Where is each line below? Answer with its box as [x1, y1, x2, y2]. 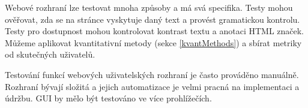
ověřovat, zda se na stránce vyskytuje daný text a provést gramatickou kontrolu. [5, 13, 300, 25]
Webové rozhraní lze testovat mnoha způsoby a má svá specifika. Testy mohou [5, 1, 293, 13]
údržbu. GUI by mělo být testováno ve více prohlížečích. [5, 92, 212, 104]
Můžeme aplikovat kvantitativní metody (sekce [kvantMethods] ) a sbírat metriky [5, 36, 302, 49]
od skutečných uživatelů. [5, 48, 95, 61]
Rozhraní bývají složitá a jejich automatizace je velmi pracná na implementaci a [5, 80, 300, 92]
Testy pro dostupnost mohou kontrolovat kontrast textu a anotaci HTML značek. [5, 25, 304, 37]
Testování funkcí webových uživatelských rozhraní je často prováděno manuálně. [5, 68, 299, 80]
